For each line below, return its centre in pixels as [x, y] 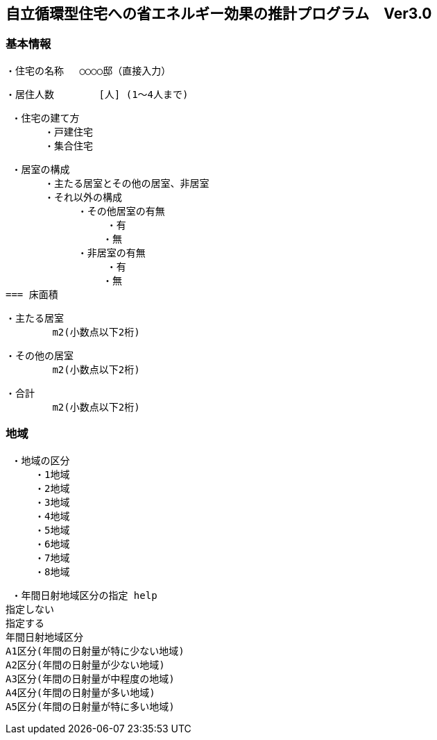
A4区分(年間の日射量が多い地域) [80, 692]
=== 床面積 [32, 294]
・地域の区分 [41, 460]
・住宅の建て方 [45, 118]
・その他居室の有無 [121, 211]
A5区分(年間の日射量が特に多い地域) [90, 706]
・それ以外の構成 [83, 197]
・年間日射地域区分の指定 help [84, 595]
